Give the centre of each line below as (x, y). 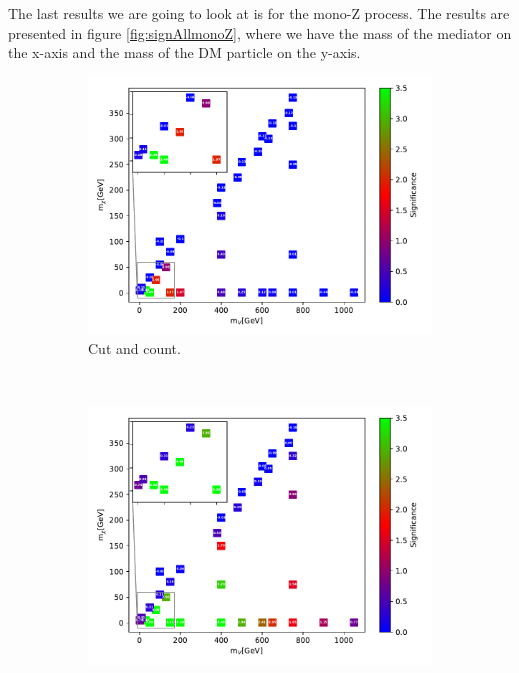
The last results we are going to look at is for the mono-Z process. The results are (259, 13)
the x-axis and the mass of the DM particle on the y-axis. (184, 52)
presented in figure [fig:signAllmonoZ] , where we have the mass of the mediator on (260, 32)
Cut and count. (134, 348)
